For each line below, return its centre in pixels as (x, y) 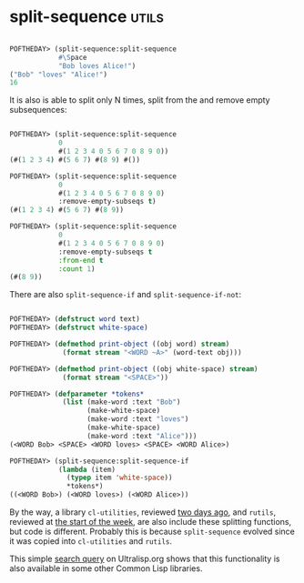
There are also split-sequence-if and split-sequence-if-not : (126, 295)
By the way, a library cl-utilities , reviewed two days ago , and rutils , (142, 512)
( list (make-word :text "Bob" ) (122, 402)
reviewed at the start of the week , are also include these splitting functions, (151, 522)
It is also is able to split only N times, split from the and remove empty (140, 100)
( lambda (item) (87, 469)
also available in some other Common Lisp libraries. (106, 568)
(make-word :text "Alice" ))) (142, 436)
